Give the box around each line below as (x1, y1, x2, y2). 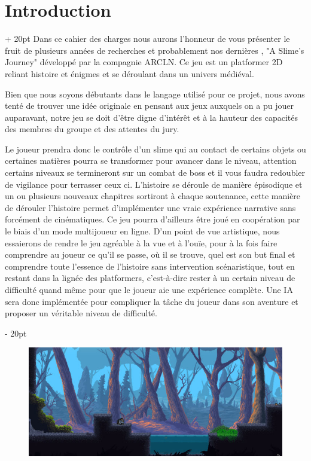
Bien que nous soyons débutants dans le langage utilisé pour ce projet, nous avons (5, 87, 305, 100)
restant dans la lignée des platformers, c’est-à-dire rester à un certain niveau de (5, 271, 295, 284)
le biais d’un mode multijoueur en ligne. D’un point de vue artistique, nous (5, 225, 280, 237)
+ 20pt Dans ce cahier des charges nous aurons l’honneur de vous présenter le (5, 32, 290, 45)
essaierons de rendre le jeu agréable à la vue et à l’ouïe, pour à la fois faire (5, 236, 278, 249)
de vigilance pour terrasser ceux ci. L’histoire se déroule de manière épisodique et (5, 178, 303, 190)
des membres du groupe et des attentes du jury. (5, 123, 179, 135)
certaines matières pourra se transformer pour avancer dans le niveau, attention (5, 154, 297, 167)
